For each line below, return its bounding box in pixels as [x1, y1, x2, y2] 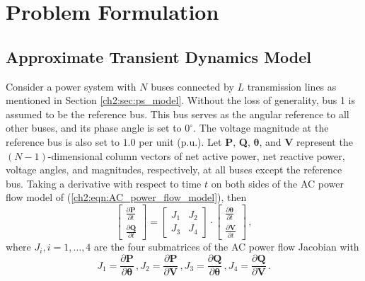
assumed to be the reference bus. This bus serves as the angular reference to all [6, 106, 349, 121]
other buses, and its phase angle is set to [6, 120, 182, 135]
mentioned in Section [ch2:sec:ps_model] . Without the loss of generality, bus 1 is [6, 93, 356, 108]
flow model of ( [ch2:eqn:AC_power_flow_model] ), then [6, 190, 247, 205]
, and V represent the [259, 134, 353, 149]
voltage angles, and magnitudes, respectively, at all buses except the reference [6, 162, 342, 177]
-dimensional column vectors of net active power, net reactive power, [47, 148, 345, 163]
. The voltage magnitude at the [193, 120, 329, 135]
